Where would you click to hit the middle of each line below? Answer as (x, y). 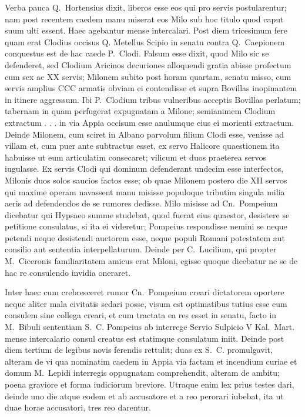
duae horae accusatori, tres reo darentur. (78, 407)
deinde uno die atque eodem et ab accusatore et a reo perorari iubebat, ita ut (144, 396)
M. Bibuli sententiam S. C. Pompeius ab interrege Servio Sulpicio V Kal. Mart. (150, 327)
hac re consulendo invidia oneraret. (68, 272)
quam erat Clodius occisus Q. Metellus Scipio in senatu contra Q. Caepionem (145, 41)
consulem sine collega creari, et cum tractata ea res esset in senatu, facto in (141, 315)
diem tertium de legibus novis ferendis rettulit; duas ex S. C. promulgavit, (139, 350)
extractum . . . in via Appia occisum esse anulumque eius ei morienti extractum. (149, 122)
